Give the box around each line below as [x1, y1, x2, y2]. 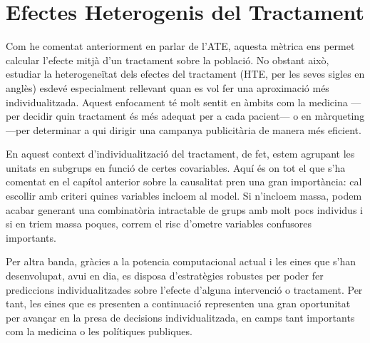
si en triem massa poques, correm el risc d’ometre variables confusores [6, 216, 312, 231]
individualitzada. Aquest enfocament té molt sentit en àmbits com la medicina [6, 94, 348, 109]
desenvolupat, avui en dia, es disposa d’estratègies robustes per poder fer [6, 268, 324, 283]
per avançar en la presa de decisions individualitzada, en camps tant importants [6, 309, 355, 324]
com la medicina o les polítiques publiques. [6, 324, 192, 339]
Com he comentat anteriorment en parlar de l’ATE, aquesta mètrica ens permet [6, 39, 355, 53]
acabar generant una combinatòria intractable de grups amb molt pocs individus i [6, 202, 363, 217]
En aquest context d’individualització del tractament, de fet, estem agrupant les [6, 146, 355, 161]
